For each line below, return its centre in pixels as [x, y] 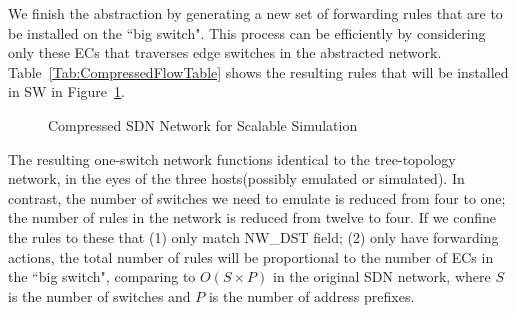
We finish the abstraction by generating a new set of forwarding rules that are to [255, 13]
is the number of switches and [99, 295]
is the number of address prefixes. [311, 295]
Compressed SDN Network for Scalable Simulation [203, 124]
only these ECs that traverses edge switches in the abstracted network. [225, 52]
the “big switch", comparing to [102, 276]
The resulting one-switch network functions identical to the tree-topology [232, 158]
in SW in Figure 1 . [66, 91]
